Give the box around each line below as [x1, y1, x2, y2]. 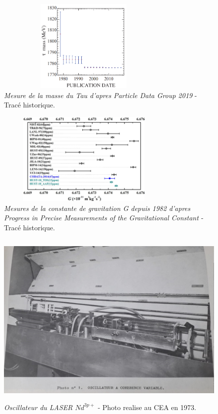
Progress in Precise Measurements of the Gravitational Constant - [4, 212, 204, 223]
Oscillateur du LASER [4, 402, 73, 412]
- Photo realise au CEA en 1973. [98, 402, 196, 412]
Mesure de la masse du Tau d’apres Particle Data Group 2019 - [4, 90, 197, 100]
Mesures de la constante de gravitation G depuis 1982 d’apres [4, 203, 191, 213]
